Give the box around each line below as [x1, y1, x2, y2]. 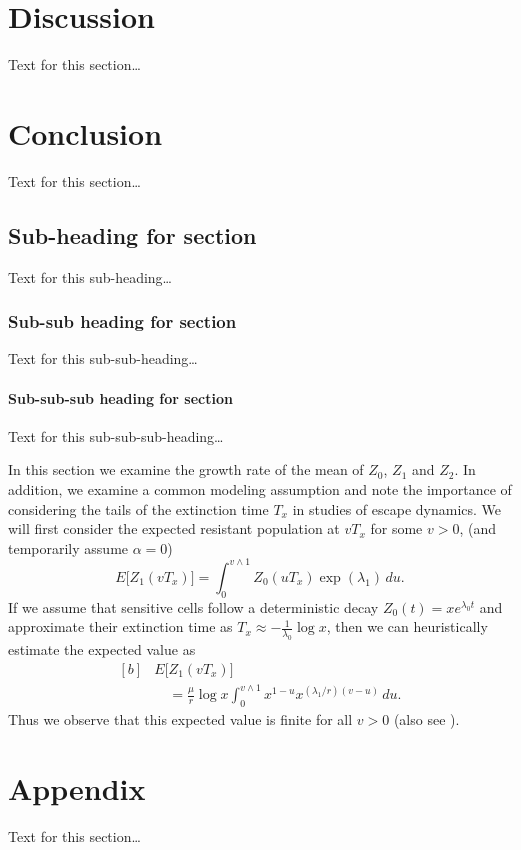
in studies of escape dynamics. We [292, 498, 502, 519]
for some [370, 518, 423, 539]
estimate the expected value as [8, 639, 196, 660]
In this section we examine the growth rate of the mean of [8, 459, 364, 480]
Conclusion [8, 112, 163, 153]
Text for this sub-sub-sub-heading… [8, 425, 224, 446]
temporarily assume [8, 537, 129, 558]
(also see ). [393, 709, 460, 730]
